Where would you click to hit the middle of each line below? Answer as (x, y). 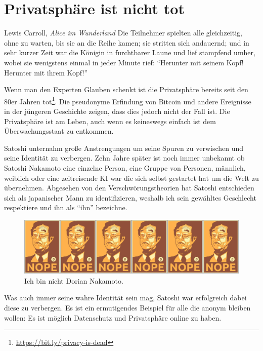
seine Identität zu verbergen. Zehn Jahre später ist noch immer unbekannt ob (124, 158)
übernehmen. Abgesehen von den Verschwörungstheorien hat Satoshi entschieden (129, 188)
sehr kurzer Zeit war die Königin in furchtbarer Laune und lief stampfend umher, (130, 52)
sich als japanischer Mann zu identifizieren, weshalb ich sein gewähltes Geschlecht (130, 197)
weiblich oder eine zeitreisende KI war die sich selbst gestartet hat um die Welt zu (131, 178)
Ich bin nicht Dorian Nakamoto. (74, 280)
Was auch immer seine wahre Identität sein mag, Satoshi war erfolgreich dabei (125, 298)
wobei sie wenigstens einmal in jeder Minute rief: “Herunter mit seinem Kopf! (124, 62)
